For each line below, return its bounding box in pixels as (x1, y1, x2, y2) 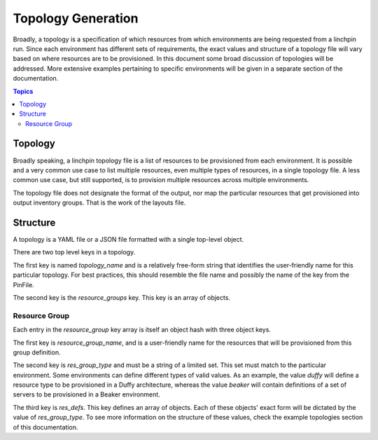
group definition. (13, 348, 61, 357)
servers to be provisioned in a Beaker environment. (13, 390, 160, 399)
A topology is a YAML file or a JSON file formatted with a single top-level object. (13, 235, 244, 244)
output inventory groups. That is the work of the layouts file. (13, 198, 186, 207)
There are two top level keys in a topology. (13, 248, 136, 256)
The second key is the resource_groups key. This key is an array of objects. (13, 294, 231, 301)
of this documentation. (13, 422, 78, 431)
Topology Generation (13, 11, 139, 26)
